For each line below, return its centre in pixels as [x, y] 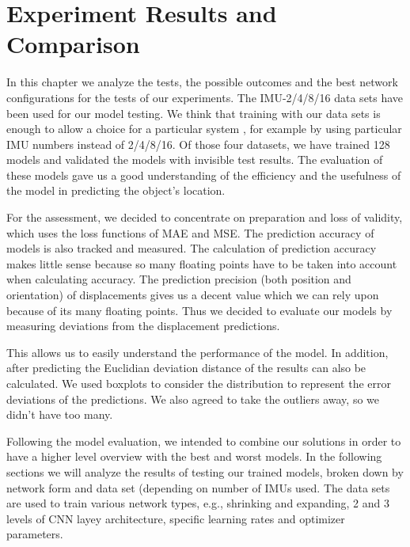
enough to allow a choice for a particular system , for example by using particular [204, 129]
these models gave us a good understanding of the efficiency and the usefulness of [204, 175]
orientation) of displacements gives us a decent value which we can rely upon [193, 295]
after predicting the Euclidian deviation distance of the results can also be [186, 368]
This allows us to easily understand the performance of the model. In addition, [197, 352]
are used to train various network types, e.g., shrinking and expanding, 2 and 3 [198, 503]
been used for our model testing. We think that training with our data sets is [194, 113]
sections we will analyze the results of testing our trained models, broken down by [205, 471]
